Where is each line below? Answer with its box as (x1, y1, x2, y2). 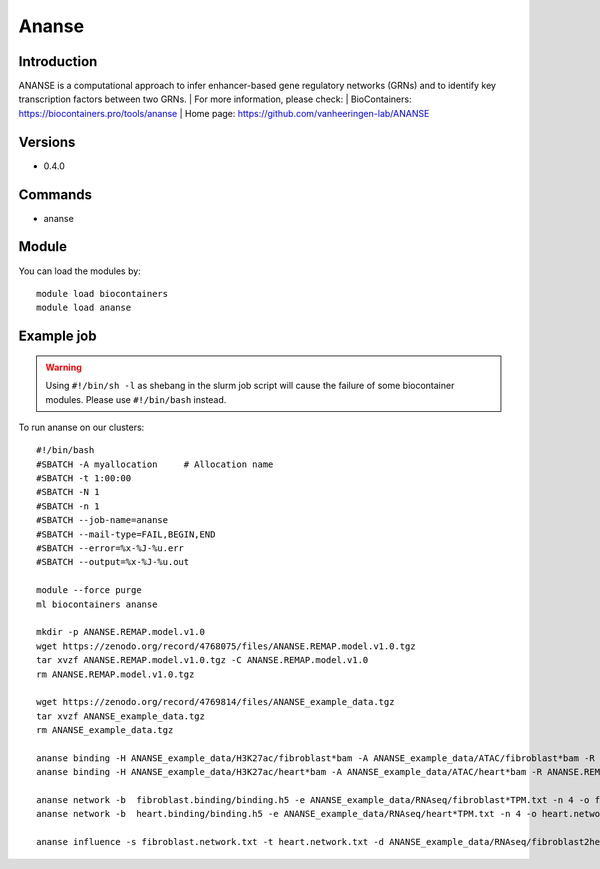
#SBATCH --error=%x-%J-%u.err (36, 543, 185, 554)
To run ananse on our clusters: (18, 421, 145, 433)
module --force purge (36, 585, 142, 596)
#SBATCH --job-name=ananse (36, 515, 169, 526)
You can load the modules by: (18, 265, 142, 277)
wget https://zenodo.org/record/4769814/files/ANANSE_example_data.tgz (36, 696, 395, 708)
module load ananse (36, 302, 132, 314)
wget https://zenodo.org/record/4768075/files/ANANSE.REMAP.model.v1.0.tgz (36, 640, 416, 652)
